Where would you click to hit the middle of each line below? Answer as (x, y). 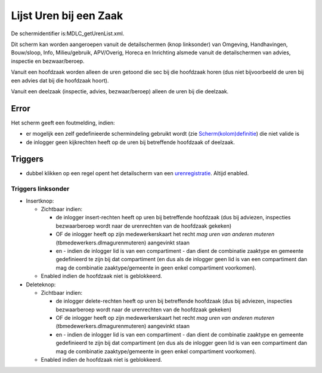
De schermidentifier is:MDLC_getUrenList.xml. (68, 33)
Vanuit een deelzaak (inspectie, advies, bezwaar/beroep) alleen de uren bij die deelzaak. (120, 91)
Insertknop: (40, 201)
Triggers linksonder (40, 189)
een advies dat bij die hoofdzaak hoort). (60, 80)
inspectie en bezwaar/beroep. (48, 61)
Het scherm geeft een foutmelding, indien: (63, 123)
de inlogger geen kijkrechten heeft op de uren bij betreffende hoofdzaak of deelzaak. (131, 142)
